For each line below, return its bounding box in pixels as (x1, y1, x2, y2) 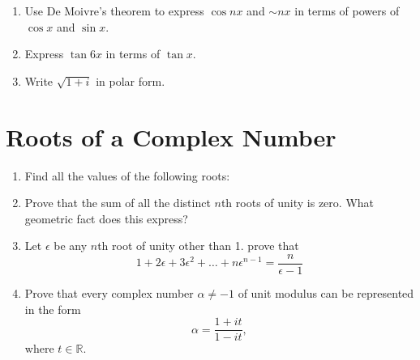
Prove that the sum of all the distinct (24, 194, 211, 211)
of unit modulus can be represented (238, 284, 414, 301)
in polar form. (96, 72, 165, 89)
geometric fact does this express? (24, 210, 188, 227)
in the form (24, 300, 81, 317)
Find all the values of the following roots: (24, 167, 230, 184)
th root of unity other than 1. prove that (97, 237, 299, 254)
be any (54, 237, 88, 254)
